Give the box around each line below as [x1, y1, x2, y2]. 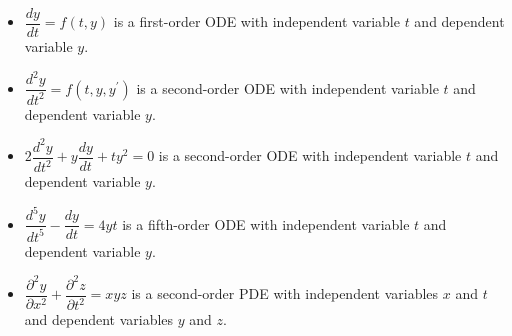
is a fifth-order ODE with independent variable [122, 213, 410, 234]
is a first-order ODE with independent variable [113, 11, 400, 32]
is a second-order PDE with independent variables [131, 283, 439, 304]
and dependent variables [24, 309, 174, 330]
